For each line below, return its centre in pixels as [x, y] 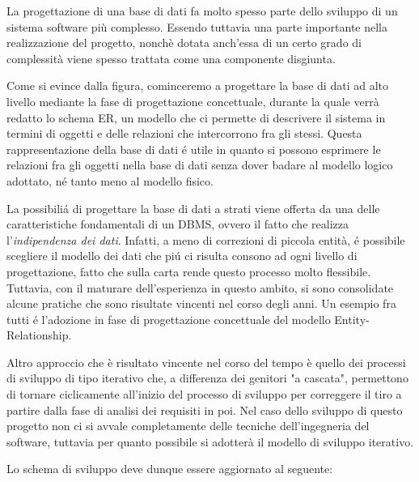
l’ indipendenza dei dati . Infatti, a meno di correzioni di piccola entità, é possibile [206, 239]
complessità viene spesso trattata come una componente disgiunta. [171, 58]
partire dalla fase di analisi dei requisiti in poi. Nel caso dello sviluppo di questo [205, 409]
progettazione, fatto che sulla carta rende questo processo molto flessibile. [189, 271]
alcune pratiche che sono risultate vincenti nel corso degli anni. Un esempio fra [201, 303]
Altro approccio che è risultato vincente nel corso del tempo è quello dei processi [206, 362]
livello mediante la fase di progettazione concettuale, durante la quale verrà [193, 101]
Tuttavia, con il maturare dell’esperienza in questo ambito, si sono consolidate [200, 287]
